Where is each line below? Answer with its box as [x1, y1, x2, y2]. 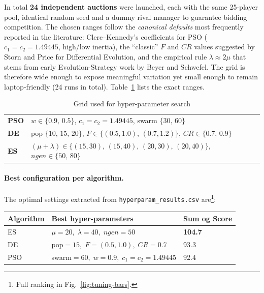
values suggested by [194, 41, 255, 52]
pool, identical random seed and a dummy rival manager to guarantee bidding [4, 11, 247, 22]
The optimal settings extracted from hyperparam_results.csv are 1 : [4, 192, 216, 204]
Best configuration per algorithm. [4, 172, 124, 183]
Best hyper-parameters [51, 213, 134, 224]
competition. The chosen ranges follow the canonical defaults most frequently [4, 21, 244, 32]
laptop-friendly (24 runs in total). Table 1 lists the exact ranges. [4, 81, 205, 92]
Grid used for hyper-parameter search [73, 98, 191, 109]
